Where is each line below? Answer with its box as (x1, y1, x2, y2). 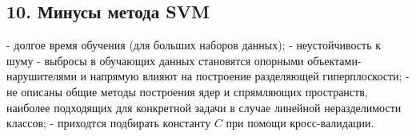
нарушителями (6, 68, 77, 84)
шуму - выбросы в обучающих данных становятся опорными (6, 52, 304, 68)
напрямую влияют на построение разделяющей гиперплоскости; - (90, 68, 410, 84)
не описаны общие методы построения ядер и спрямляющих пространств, (6, 83, 368, 99)
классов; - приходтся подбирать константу (6, 115, 211, 131)
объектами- (307, 52, 362, 68)
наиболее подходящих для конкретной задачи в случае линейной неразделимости (6, 99, 402, 115)
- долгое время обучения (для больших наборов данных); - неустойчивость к (6, 37, 382, 53)
